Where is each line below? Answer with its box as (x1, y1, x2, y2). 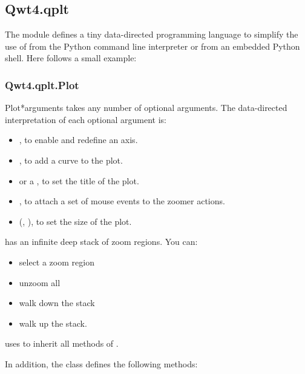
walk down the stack (19, 296, 95, 309)
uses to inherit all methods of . (5, 337, 119, 350)
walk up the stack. (19, 316, 87, 329)
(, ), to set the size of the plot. (19, 215, 132, 227)
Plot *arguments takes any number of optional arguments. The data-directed (5, 101, 287, 114)
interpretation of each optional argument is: (5, 113, 166, 125)
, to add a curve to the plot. (19, 153, 123, 166)
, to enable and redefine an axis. (19, 133, 138, 146)
